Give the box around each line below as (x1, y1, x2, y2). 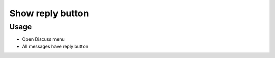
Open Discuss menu (22, 36, 65, 42)
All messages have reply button (22, 43, 89, 49)
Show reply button (9, 8, 89, 19)
